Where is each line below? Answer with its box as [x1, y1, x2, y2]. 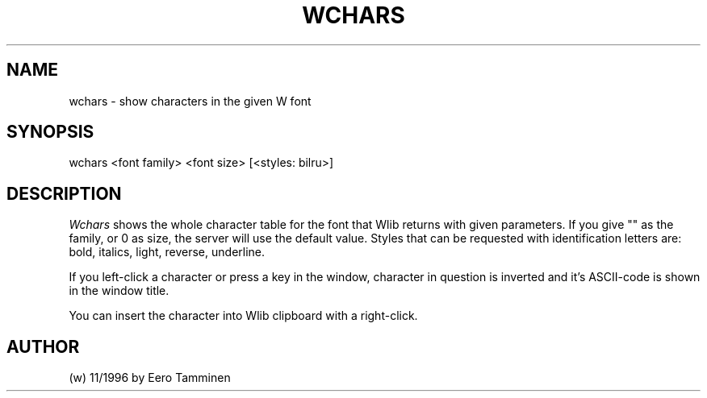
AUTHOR [6, 336, 80, 357]
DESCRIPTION [6, 183, 122, 204]
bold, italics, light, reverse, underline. [69, 245, 266, 259]
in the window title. [69, 284, 169, 298]
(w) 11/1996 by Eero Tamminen [69, 371, 231, 385]
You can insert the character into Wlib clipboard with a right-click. [69, 309, 418, 323]
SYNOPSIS [6, 122, 94, 143]
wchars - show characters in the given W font [69, 93, 312, 108]
